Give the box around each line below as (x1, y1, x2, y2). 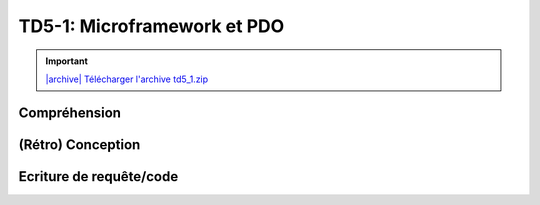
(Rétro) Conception (18, 136, 141, 153)
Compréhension (18, 104, 122, 121)
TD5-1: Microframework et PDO (18, 15, 285, 37)
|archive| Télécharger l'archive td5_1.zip (45, 73, 209, 85)
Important (45, 55, 89, 67)
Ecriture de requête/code (18, 168, 179, 185)
